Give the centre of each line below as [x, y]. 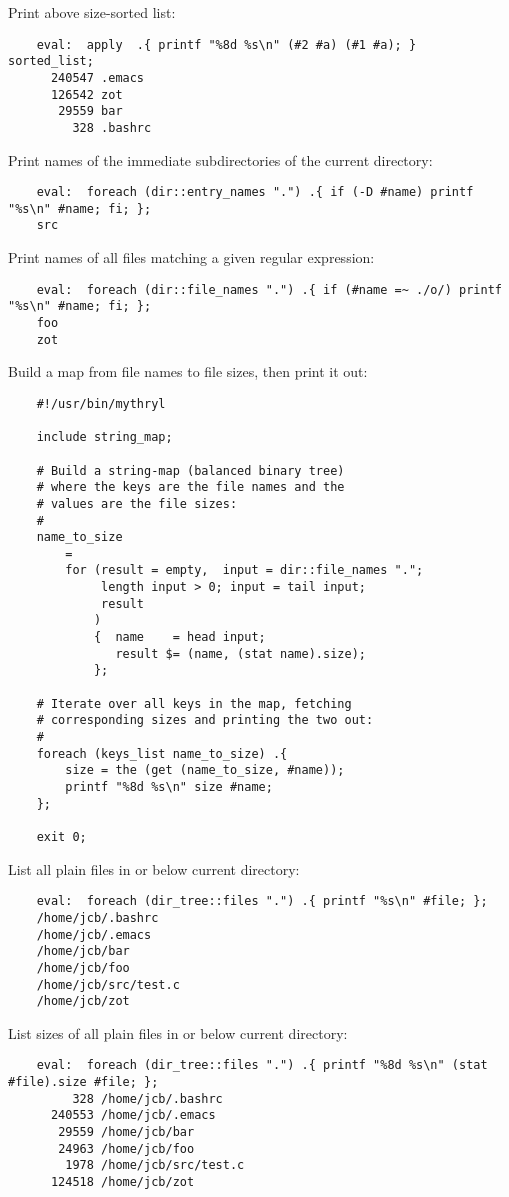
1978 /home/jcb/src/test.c [155, 1165]
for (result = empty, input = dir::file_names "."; [244, 570]
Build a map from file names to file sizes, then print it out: [188, 371]
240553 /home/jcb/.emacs [133, 1115]
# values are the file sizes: [137, 503]
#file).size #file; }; [83, 1082]
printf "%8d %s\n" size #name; [169, 787]
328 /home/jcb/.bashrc [147, 1098]
